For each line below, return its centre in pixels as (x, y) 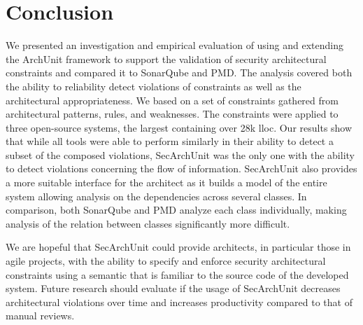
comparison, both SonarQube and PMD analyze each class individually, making (176, 210)
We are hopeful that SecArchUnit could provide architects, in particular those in (178, 247)
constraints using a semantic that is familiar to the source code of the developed (177, 274)
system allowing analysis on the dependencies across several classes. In (156, 196)
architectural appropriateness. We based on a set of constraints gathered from (172, 100)
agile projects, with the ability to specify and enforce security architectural (166, 261)
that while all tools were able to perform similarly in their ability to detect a (170, 141)
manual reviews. (40, 316)
